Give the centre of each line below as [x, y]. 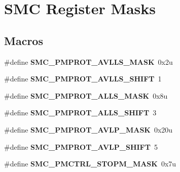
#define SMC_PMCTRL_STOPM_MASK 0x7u [90, 164]
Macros [24, 40]
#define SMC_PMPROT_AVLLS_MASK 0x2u [88, 61]
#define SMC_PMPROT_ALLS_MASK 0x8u [86, 95]
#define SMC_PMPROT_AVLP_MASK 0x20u [88, 129]
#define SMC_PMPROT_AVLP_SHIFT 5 [81, 146]
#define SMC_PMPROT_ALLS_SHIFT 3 [80, 113]
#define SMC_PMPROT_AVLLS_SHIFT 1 [83, 79]
